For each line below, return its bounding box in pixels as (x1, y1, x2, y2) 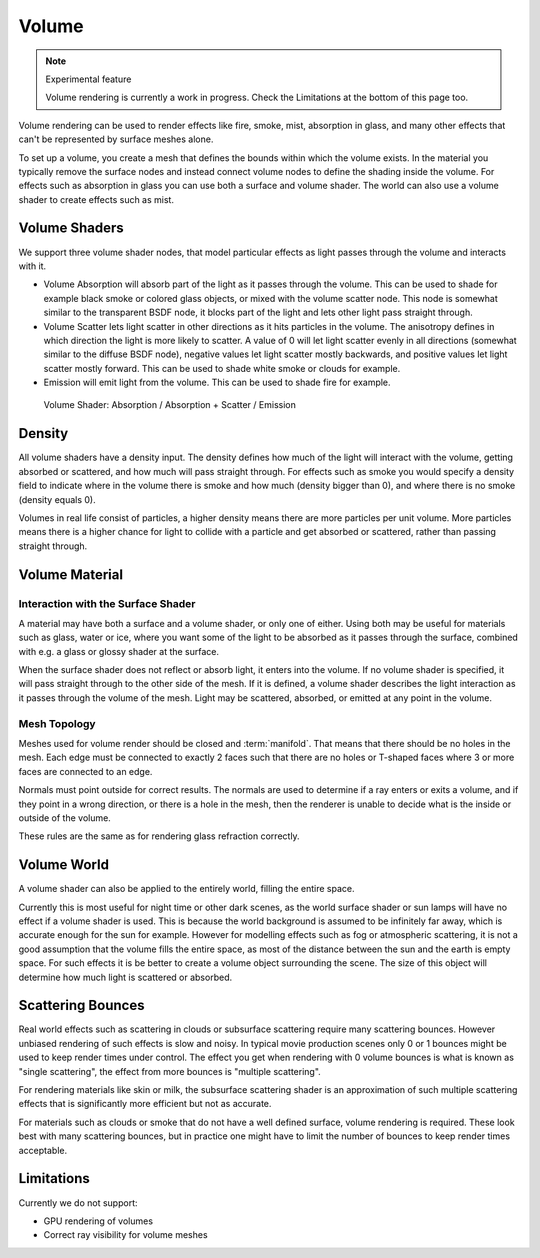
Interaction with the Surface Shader (18, 596, 196, 610)
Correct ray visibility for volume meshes (43, 1229, 209, 1241)
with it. (18, 260, 47, 272)
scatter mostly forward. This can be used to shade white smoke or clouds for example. (43, 362, 401, 374)
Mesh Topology (18, 716, 96, 730)
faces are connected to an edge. (18, 765, 153, 777)
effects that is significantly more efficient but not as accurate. (18, 1098, 272, 1110)
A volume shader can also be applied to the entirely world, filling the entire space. (18, 883, 355, 895)
